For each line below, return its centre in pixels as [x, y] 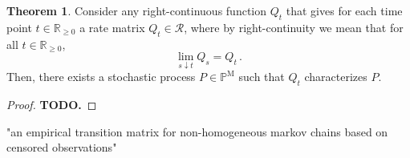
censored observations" [62, 147]
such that [262, 77]
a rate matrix [112, 27]
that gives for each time [344, 10]
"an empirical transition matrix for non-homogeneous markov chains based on [197, 131]
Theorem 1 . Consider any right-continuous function [137, 10]
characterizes [336, 77]
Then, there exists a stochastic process [101, 77]
